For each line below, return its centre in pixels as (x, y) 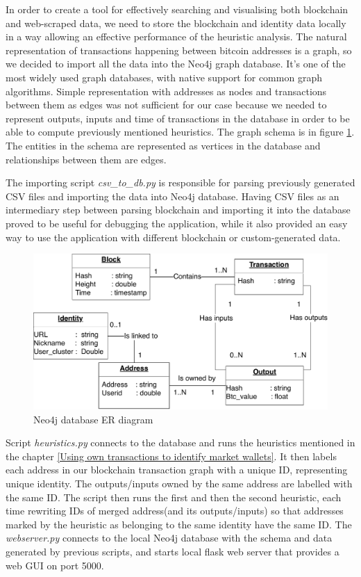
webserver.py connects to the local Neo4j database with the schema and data (169, 538)
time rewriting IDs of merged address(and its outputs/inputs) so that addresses (175, 511)
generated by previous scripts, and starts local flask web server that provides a (173, 552)
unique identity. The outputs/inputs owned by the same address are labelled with (179, 483)
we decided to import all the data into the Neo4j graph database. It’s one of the (176, 64)
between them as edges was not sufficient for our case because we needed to (166, 105)
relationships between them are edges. (86, 159)
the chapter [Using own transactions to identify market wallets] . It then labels (171, 456)
